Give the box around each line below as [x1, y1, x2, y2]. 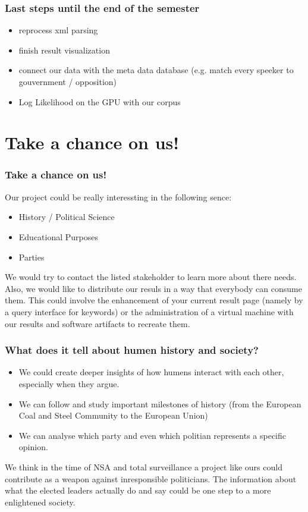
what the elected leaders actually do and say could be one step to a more [5, 484, 271, 497]
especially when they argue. [18, 377, 120, 390]
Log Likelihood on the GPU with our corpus [18, 95, 181, 108]
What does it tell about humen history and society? [5, 343, 259, 357]
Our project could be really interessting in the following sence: [5, 190, 232, 203]
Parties [18, 250, 45, 263]
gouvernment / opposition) [18, 76, 117, 87]
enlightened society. [5, 495, 76, 508]
